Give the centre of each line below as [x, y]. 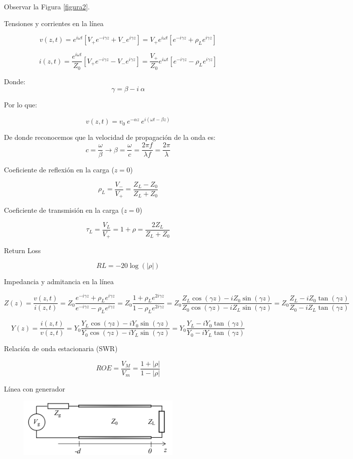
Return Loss [22, 250]
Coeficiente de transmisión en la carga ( [64, 210]
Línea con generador [35, 388]
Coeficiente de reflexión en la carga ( [59, 170]
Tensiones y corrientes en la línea [54, 23]
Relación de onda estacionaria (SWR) [61, 348]
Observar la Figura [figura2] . [47, 6]
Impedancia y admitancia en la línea [59, 281]
